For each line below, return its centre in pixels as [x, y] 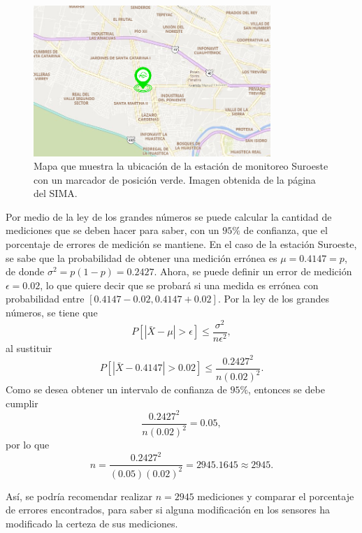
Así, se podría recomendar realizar [79, 496]
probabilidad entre [45, 299]
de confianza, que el [285, 230]
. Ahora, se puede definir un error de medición [253, 271]
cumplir [22, 403]
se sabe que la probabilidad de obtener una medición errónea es [142, 257]
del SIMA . [56, 193]
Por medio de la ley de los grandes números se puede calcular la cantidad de [169, 216]
